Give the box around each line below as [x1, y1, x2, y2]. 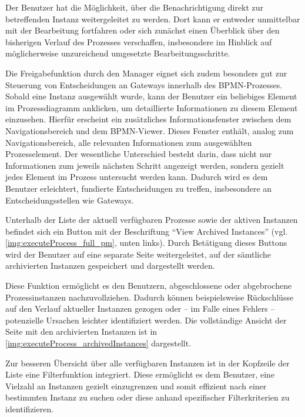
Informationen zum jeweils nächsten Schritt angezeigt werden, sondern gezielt [5, 159, 284, 171]
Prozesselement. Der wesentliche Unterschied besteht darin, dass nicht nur [5, 148, 272, 160]
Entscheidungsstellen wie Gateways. [5, 194, 134, 206]
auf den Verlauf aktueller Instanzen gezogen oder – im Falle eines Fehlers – [5, 302, 275, 315]
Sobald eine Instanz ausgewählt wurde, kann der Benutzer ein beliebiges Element [5, 90, 297, 102]
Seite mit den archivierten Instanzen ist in [5, 325, 157, 338]
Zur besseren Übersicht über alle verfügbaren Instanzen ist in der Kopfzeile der [5, 356, 290, 369]
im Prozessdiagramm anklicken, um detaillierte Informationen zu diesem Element [5, 101, 298, 114]
